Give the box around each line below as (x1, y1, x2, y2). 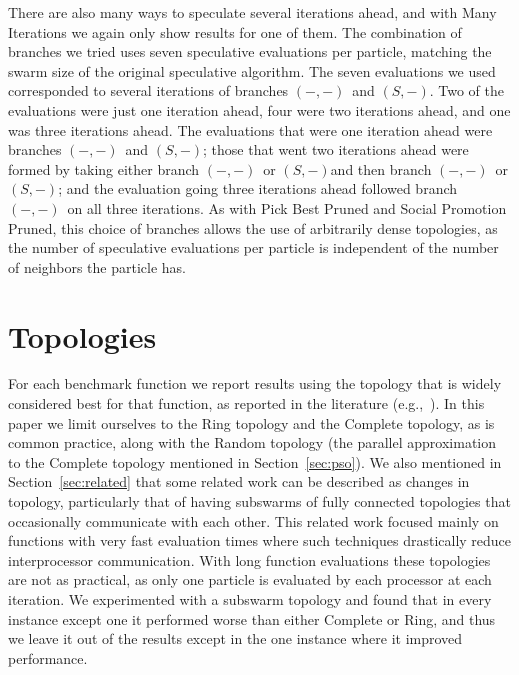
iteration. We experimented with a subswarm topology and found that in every (8, 588, 492, 609)
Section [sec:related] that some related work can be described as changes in (8, 471, 470, 492)
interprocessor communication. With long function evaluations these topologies (8, 549, 491, 570)
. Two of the (429, 80, 505, 101)
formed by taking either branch (8, 158, 200, 179)
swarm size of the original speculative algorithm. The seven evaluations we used (8, 60, 496, 81)
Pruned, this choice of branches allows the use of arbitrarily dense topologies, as (8, 217, 498, 238)
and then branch (330, 158, 432, 179)
